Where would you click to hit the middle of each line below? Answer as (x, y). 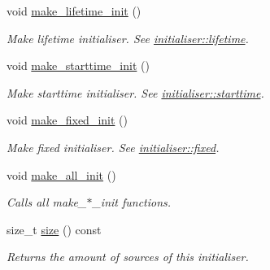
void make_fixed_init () (67, 120)
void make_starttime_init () (78, 65)
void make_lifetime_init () (74, 11)
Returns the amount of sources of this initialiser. (128, 257)
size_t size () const (54, 229)
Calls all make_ (47, 202)
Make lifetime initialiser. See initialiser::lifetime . (128, 38)
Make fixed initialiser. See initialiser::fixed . (113, 147)
